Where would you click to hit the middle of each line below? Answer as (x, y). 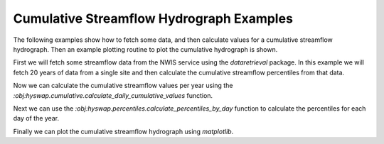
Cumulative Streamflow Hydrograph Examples (153, 18)
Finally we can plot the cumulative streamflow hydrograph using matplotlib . (123, 131)
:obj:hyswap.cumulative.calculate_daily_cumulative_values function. (113, 95)
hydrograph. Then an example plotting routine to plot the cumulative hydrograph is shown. (145, 49)
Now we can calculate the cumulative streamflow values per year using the (123, 86)
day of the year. (36, 118)
